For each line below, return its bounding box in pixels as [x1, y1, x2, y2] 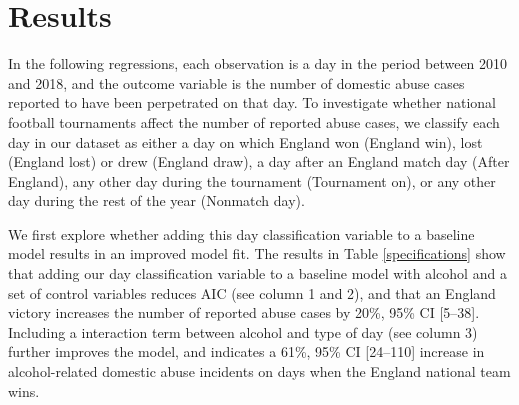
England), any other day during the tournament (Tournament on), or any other [8, 170, 496, 191]
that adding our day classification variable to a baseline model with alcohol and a [8, 263, 507, 284]
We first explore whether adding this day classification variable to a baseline [8, 223, 475, 244]
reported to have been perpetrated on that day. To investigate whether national [8, 92, 496, 113]
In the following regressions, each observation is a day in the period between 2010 [8, 53, 508, 74]
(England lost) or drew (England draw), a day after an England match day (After [8, 151, 510, 172]
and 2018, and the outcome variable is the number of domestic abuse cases [8, 72, 465, 93]
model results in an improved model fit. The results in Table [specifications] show [8, 243, 506, 264]
